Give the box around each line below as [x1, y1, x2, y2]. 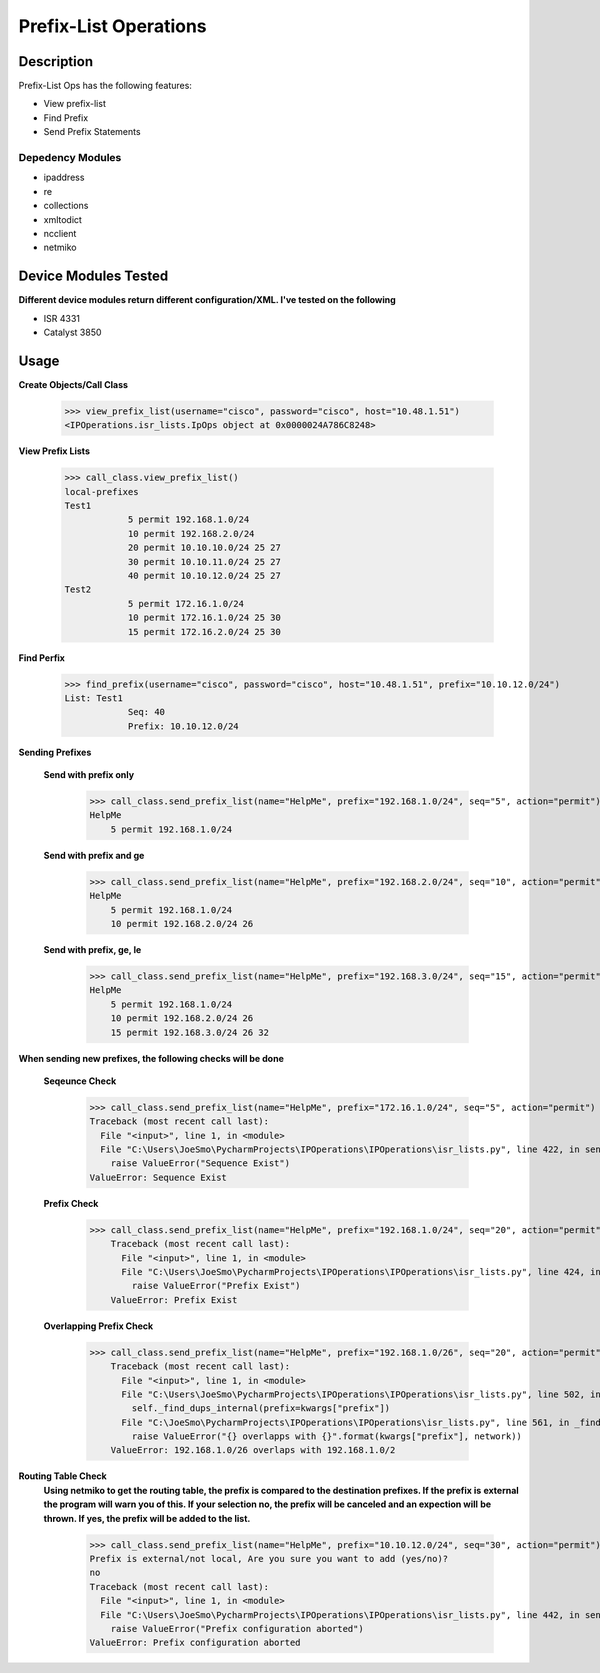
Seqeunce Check [43, 1075, 117, 1087]
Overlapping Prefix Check [43, 1320, 154, 1332]
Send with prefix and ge [43, 849, 145, 861]
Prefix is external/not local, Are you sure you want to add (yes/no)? [89, 1553, 449, 1564]
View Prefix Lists [18, 445, 90, 457]
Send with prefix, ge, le [43, 943, 142, 955]
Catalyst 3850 [43, 326, 102, 339]
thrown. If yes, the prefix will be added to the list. [43, 1512, 251, 1524]
